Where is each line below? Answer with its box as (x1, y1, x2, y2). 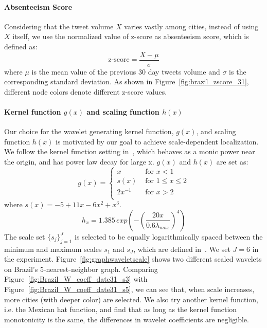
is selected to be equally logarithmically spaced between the (75, 231, 263, 242)
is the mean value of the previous (31, 66, 136, 77)
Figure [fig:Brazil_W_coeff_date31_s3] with (4, 274, 148, 284)
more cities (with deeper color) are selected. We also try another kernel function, (4, 294, 258, 304)
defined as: (4, 41, 38, 51)
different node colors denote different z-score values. (4, 86, 167, 97)
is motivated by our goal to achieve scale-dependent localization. (56, 136, 259, 147)
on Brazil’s (4, 263, 38, 274)
